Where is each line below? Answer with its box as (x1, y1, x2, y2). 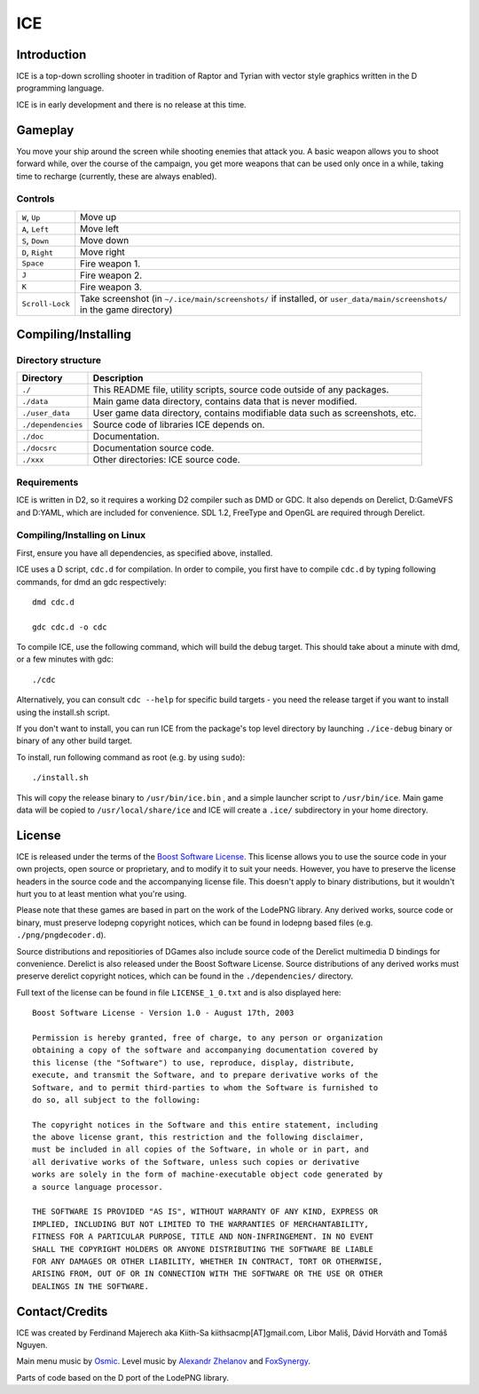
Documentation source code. (92, 442, 215, 455)
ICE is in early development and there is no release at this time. (16, 99, 247, 110)
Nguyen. (16, 1340, 48, 1350)
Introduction (16, 47, 87, 62)
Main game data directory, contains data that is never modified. (92, 395, 357, 408)
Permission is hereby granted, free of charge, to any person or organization (32, 1033, 383, 1042)
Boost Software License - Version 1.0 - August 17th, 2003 (32, 1008, 294, 1018)
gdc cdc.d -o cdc (32, 622, 107, 632)
